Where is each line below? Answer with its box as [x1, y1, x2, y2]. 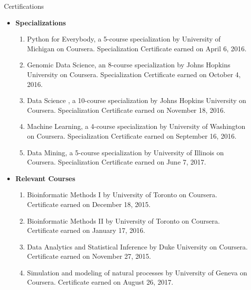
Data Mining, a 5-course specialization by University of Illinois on [27, 147, 224, 157]
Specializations [15, 17, 66, 27]
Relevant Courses [15, 173, 76, 183]
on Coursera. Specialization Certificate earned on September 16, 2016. [27, 130, 237, 141]
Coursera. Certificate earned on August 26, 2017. [27, 277, 173, 287]
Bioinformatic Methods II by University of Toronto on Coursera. [27, 215, 220, 226]
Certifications [4, 1, 44, 11]
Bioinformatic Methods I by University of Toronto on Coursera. [27, 189, 217, 200]
